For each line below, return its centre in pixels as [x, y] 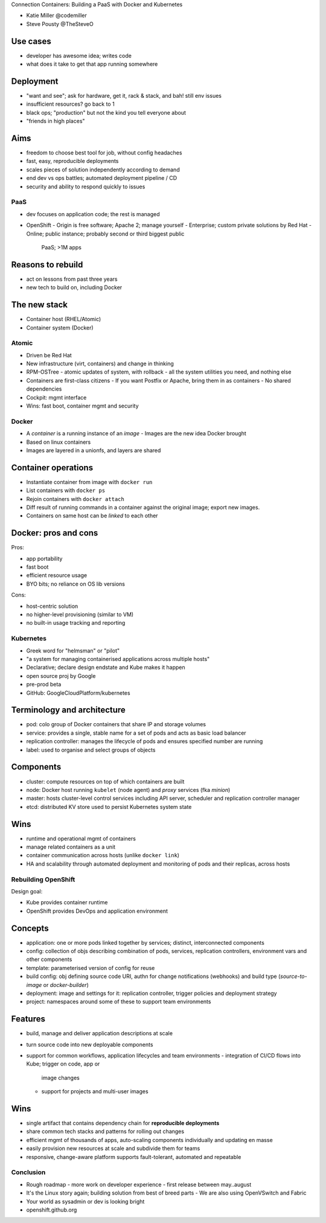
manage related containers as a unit [71, 847]
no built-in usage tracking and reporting [76, 623]
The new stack [39, 305]
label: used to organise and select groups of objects [91, 750]
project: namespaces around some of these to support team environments [119, 1001]
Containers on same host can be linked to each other [92, 516]
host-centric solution [52, 606]
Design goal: [27, 891]
